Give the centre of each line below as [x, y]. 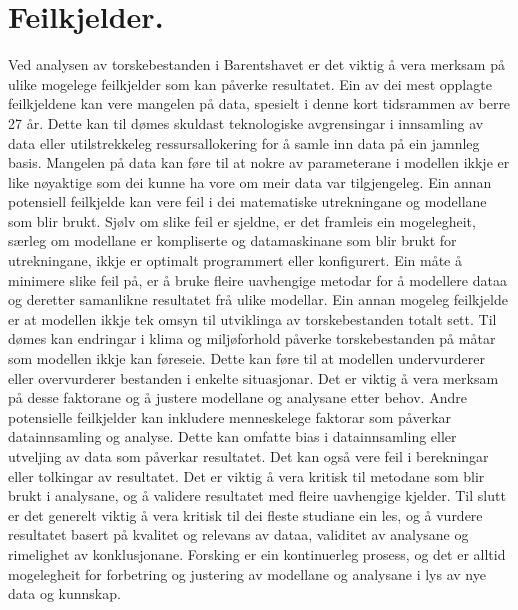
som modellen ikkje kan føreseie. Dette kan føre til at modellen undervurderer [246, 358]
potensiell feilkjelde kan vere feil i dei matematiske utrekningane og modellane [247, 201]
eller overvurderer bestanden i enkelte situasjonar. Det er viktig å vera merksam [253, 377]
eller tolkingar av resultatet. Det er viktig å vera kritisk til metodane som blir [246, 475]
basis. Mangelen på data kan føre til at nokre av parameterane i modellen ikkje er [259, 162]
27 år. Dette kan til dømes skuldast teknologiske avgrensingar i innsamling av [246, 122]
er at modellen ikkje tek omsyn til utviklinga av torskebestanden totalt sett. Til [252, 318]
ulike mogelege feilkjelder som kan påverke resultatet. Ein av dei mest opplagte [250, 83]
